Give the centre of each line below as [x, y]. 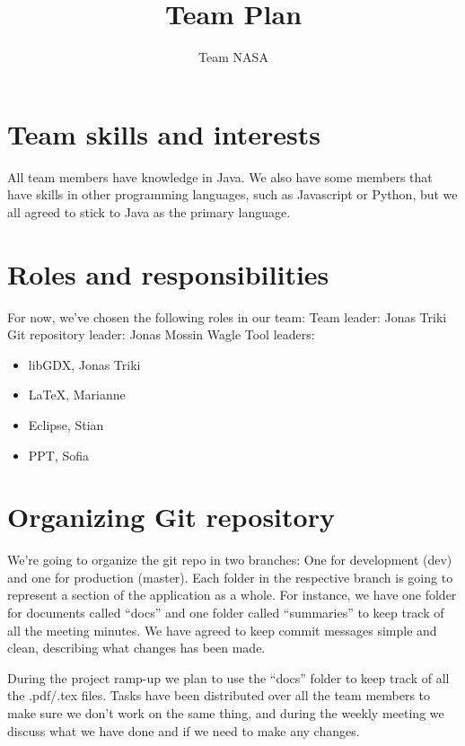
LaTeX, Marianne [77, 395]
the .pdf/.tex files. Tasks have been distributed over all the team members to [219, 695]
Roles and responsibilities [168, 273]
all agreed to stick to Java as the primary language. [149, 211]
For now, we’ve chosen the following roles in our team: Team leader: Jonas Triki [227, 316]
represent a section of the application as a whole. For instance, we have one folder [232, 595]
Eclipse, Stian [66, 424]
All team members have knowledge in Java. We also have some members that [220, 176]
